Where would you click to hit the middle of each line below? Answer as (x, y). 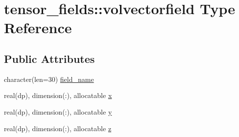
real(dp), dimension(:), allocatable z (58, 128)
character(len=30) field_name (49, 79)
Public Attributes (49, 58)
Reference (38, 28)
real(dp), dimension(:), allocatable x (58, 95)
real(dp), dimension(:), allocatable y (58, 111)
